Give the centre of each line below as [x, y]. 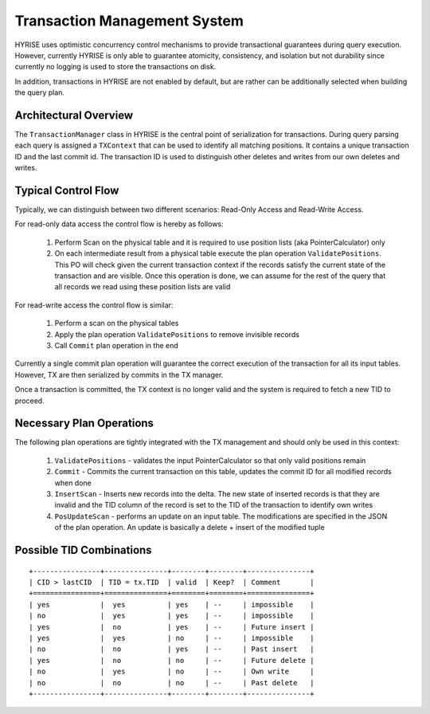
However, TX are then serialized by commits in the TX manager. [119, 375]
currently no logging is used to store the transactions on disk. [115, 67]
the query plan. [40, 92]
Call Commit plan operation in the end [116, 345]
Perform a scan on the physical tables [117, 324]
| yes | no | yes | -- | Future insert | [172, 627]
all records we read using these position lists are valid [143, 287]
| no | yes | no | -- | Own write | [172, 672]
